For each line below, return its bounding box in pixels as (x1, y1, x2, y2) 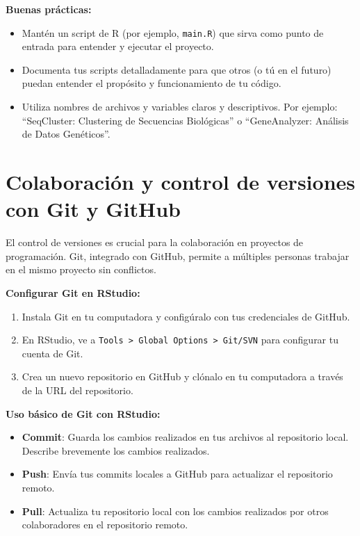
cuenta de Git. (22, 346, 83, 360)
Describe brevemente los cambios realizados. (22, 443, 210, 457)
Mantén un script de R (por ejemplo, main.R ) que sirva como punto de (22, 25, 324, 40)
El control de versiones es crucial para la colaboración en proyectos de (6, 235, 304, 250)
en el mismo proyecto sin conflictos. (6, 262, 156, 277)
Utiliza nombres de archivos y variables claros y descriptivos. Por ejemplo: (22, 99, 338, 114)
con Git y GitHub (6, 195, 181, 223)
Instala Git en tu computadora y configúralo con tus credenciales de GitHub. (22, 309, 350, 323)
